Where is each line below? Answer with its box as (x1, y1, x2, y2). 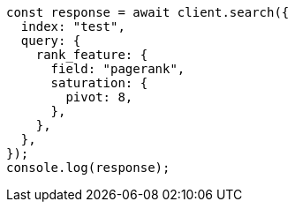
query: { (20, 34, 81, 48)
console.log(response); (6, 160, 170, 175)
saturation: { (50, 76, 148, 90)
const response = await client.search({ (6, 5, 290, 19)
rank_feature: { (35, 48, 148, 62)
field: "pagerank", (50, 62, 185, 76)
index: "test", (20, 19, 125, 34)
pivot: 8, (65, 90, 133, 104)
